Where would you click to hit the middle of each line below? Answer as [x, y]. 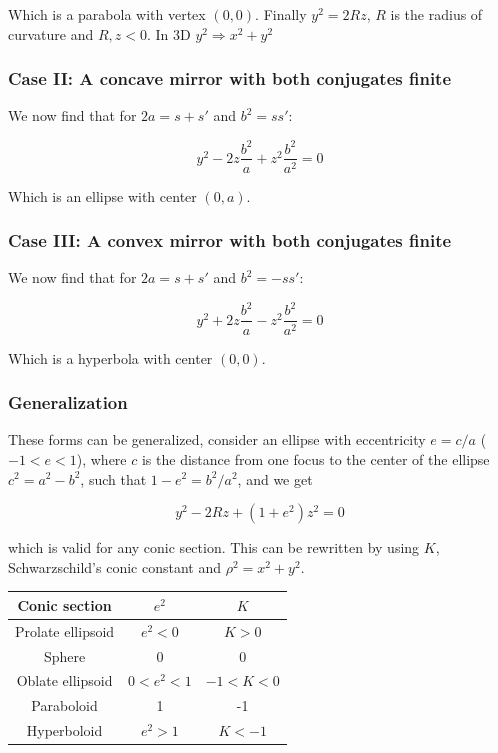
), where [101, 458]
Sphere [64, 655]
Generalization [68, 402]
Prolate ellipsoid [65, 630]
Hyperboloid [64, 730]
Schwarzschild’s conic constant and [114, 566]
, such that [113, 478]
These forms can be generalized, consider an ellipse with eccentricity [217, 439]
